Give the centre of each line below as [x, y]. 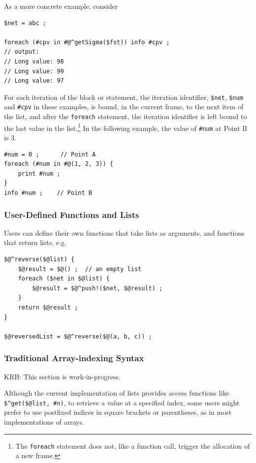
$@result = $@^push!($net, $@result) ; [97, 288]
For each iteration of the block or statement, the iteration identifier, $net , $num [124, 97]
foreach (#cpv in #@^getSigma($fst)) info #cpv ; [87, 42]
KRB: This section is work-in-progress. [62, 376]
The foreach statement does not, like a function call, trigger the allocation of [133, 446]
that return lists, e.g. [35, 242]
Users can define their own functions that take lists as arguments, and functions [124, 232]
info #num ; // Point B [48, 193]
